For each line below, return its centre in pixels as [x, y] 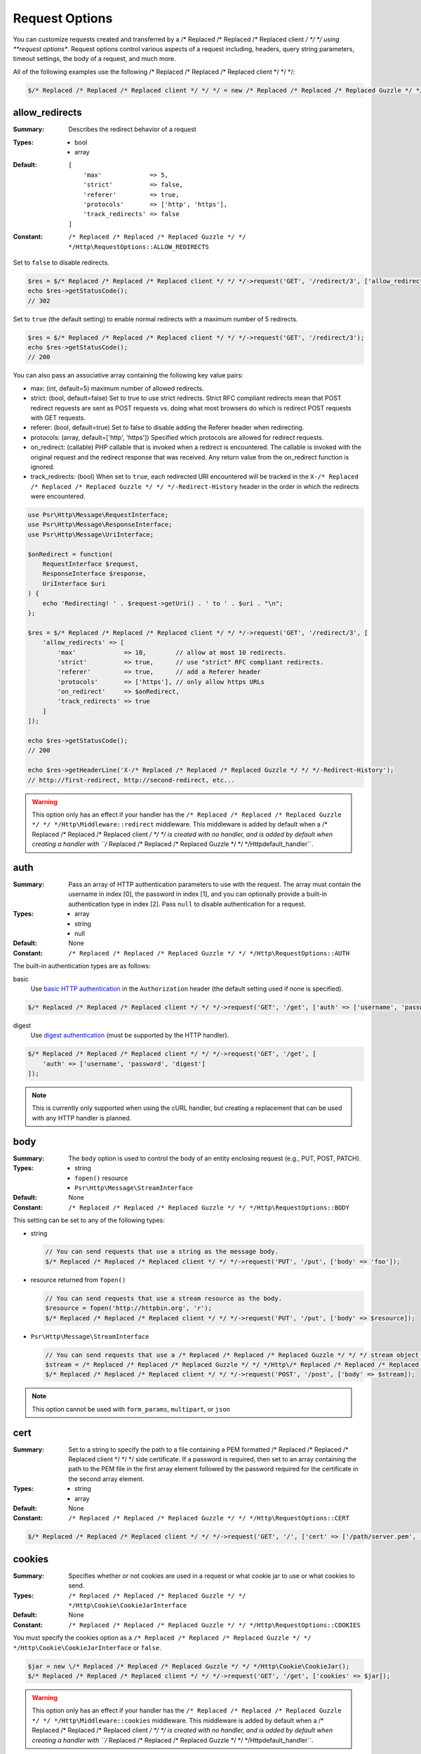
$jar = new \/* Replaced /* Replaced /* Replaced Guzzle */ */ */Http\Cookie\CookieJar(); [189, 1666]
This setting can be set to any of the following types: [89, 1220]
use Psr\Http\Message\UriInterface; [91, 534]
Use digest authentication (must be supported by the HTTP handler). [130, 1036]
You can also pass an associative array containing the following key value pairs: [128, 375]
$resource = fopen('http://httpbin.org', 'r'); [128, 1308]
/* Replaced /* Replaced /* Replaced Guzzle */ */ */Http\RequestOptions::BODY [209, 1207]
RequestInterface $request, [91, 564]
